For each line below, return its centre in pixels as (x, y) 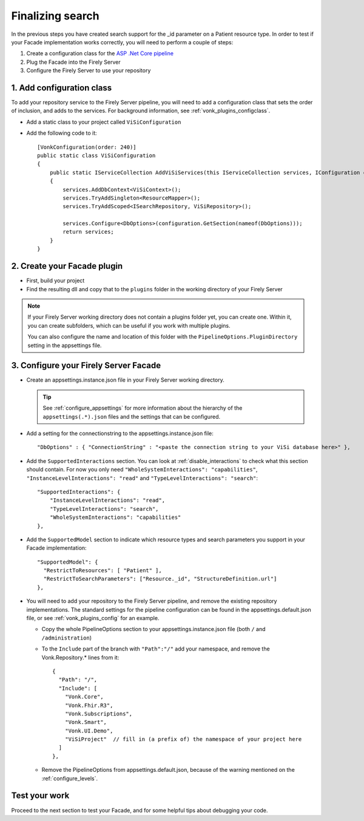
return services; (89, 232)
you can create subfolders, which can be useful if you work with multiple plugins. (129, 325)
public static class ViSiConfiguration (96, 155)
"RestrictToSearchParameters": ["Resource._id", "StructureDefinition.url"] (160, 579)
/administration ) (67, 638)
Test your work (40, 796)
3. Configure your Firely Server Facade (86, 366)
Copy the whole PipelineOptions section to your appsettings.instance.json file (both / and (154, 629)
